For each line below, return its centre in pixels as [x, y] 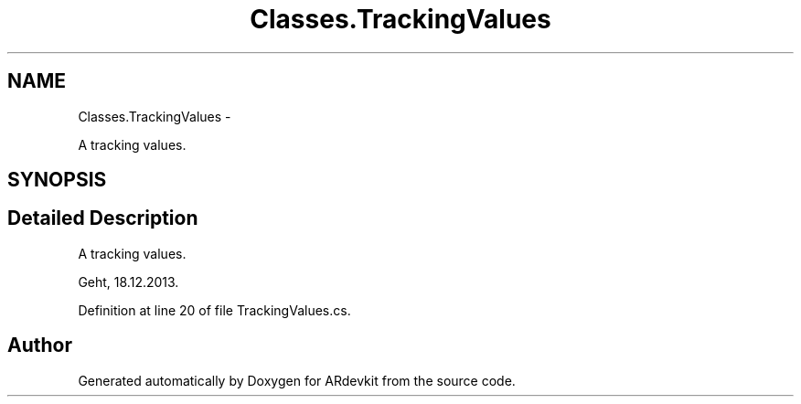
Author [40, 346]
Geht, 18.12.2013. [128, 282]
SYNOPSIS [57, 180]
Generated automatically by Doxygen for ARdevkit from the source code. [297, 380]
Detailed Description [103, 218]
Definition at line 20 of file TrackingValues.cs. [214, 310]
